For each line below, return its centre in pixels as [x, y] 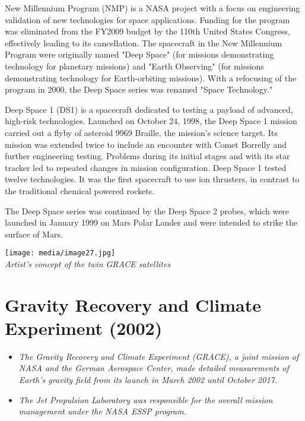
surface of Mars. [34, 234]
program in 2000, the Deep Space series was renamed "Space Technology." [139, 89]
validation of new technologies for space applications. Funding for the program [147, 19]
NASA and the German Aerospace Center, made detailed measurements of [154, 368]
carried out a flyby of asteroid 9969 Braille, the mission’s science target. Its [141, 132]
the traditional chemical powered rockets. [80, 190]
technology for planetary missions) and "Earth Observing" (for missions [134, 66]
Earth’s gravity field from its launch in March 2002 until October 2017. [148, 380]
